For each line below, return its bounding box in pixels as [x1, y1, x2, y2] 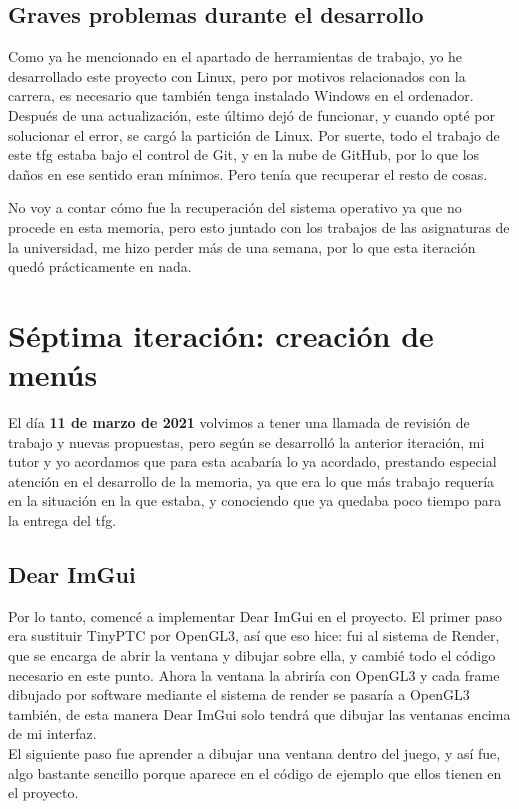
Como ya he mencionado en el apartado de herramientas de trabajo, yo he [8, 46, 463, 67]
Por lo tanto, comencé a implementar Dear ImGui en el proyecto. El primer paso [8, 605, 503, 626]
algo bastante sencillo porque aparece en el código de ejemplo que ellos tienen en [8, 762, 502, 783]
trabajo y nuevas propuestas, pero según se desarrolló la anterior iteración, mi [8, 431, 485, 452]
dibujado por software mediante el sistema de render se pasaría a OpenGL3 [8, 684, 470, 705]
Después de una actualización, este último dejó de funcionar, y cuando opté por [8, 104, 496, 125]
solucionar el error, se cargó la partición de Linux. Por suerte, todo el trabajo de [8, 124, 500, 145]
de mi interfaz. [8, 723, 97, 744]
